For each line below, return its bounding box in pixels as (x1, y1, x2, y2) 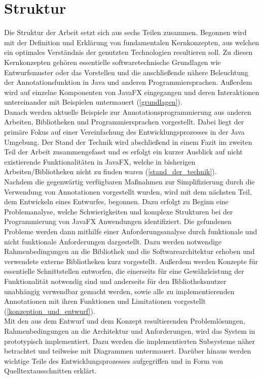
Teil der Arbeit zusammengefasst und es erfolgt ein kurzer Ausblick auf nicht (4, 146, 243, 157)
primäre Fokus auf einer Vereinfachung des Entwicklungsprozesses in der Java (4, 127, 245, 137)
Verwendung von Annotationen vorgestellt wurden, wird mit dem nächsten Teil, (4, 186, 252, 197)
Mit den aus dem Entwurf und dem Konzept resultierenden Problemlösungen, (4, 315, 245, 326)
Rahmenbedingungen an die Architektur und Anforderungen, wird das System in (4, 325, 255, 336)
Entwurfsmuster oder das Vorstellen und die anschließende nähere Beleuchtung (4, 67, 249, 77)
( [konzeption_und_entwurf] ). (4, 305, 95, 316)
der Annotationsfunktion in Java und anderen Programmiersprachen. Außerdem (4, 77, 252, 87)
